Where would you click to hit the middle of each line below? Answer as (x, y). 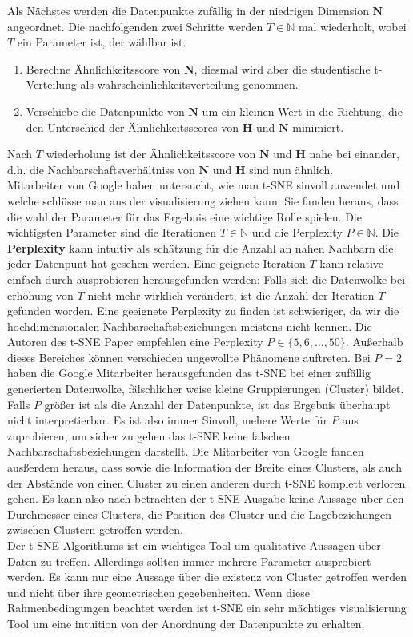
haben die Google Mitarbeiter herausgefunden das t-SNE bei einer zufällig (189, 373)
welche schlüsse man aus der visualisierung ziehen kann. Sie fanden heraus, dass (203, 200)
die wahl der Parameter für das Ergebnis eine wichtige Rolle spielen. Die (184, 216)
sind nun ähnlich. (291, 169)
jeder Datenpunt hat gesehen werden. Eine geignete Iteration (156, 263)
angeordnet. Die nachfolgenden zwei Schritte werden (135, 26)
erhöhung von (40, 295)
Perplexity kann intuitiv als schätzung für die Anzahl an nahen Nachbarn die (200, 247)
